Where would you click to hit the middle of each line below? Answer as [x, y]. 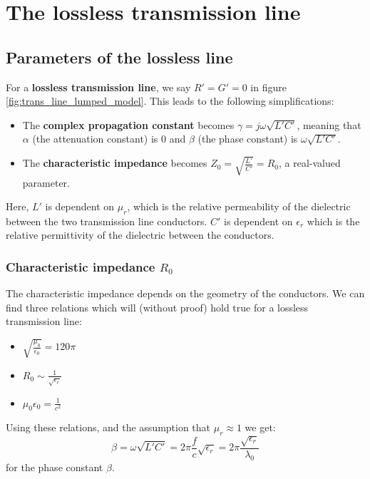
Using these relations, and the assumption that [108, 427]
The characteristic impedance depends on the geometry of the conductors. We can [185, 293]
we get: [260, 427]
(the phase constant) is [248, 139]
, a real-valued [309, 163]
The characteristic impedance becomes [115, 163]
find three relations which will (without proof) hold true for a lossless [157, 307]
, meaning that [329, 124]
